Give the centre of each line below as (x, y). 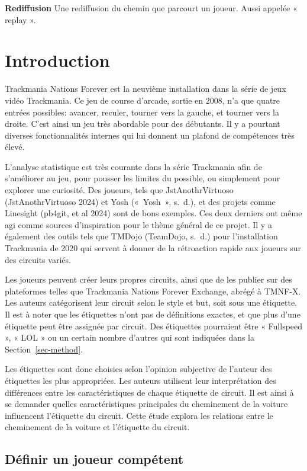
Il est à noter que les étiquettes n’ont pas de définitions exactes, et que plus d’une (153, 314)
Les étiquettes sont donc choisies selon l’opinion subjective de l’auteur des (138, 369)
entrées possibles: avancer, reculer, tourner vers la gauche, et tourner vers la (142, 112)
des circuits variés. (38, 259)
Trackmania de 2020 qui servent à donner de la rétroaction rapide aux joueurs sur (153, 248)
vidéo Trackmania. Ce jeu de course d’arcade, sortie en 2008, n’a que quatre (143, 100)
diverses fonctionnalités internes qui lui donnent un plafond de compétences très (150, 135)
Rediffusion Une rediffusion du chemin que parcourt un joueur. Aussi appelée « (151, 8)
